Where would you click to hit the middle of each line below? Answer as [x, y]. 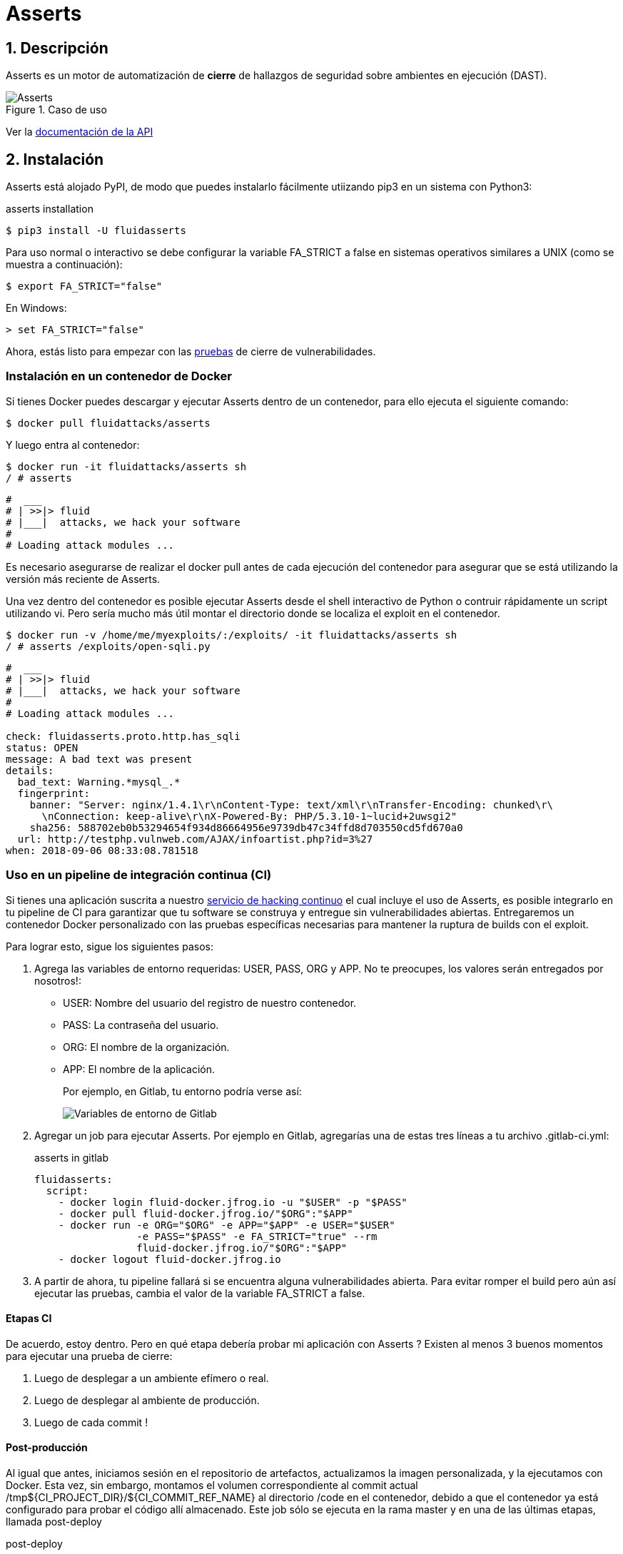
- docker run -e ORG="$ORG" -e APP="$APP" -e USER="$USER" [227, 1225]
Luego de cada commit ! [91, 1422]
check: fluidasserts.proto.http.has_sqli [123, 736]
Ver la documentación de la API [80, 132]
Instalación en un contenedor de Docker [119, 376]
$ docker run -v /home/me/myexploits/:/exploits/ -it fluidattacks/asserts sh [232, 635]
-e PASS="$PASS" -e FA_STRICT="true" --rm [257, 1236]
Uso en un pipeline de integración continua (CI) [139, 875]
